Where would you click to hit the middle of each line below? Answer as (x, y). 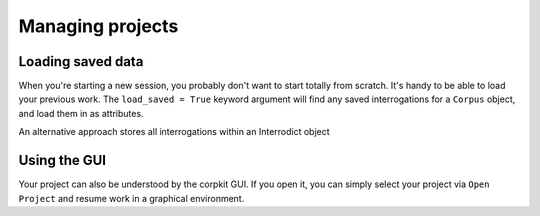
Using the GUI (62, 160)
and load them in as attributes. (81, 113)
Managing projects (98, 26)
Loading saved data (81, 61)
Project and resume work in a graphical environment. (131, 198)
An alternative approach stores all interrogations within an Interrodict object (174, 132)
